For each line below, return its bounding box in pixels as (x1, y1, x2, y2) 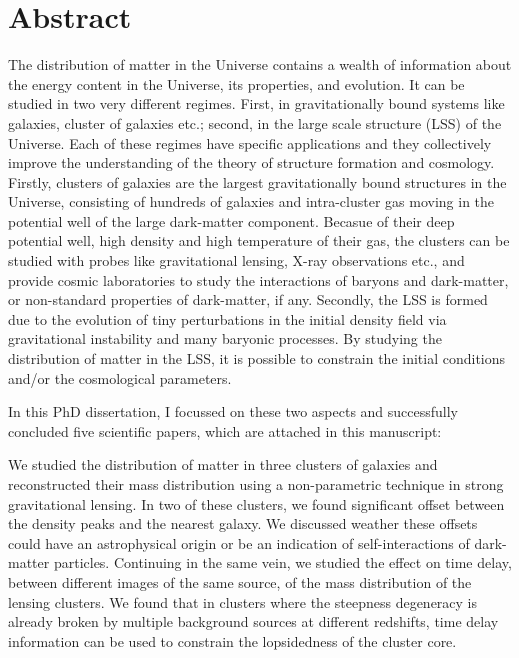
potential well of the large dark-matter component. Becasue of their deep (8, 210, 455, 231)
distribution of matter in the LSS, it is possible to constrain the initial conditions (8, 348, 506, 369)
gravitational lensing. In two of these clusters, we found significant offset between (8, 493, 505, 514)
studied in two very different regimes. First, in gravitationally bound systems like (8, 93, 505, 114)
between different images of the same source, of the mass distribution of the (8, 571, 472, 592)
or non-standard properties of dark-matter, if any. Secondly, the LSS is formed (8, 289, 488, 310)
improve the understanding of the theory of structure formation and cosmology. (8, 152, 495, 173)
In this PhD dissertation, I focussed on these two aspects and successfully (8, 401, 459, 422)
